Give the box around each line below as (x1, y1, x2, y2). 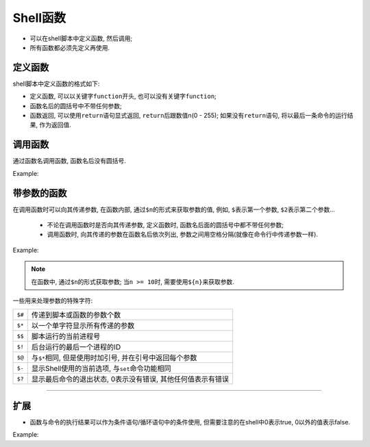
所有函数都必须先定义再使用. (29, 43, 110, 51)
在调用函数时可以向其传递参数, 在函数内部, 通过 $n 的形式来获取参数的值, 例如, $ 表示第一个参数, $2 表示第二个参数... (12, 205, 336, 214)
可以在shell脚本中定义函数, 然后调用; (29, 34, 133, 42)
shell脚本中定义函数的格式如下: (12, 79, 100, 88)
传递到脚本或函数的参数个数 (31, 310, 121, 320)
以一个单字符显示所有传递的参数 (31, 321, 135, 331)
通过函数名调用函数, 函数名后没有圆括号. (12, 157, 127, 165)
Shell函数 (12, 10, 66, 25)
